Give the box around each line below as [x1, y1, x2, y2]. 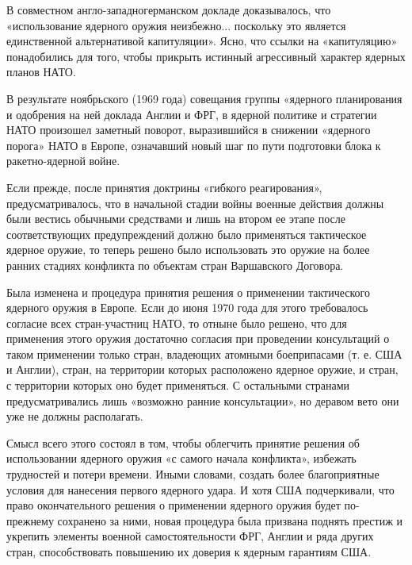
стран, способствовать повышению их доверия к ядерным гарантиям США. [6, 544, 372, 559]
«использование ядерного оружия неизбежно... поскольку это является [6, 17, 346, 33]
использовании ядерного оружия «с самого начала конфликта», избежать [6, 450, 357, 467]
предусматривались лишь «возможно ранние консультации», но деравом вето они [6, 392, 399, 409]
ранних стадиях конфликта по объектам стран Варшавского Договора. [6, 256, 344, 273]
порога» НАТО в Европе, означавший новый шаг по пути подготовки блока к [6, 136, 381, 153]
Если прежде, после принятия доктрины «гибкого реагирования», [6, 179, 322, 195]
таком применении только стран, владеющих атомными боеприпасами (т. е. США [6, 345, 402, 362]
